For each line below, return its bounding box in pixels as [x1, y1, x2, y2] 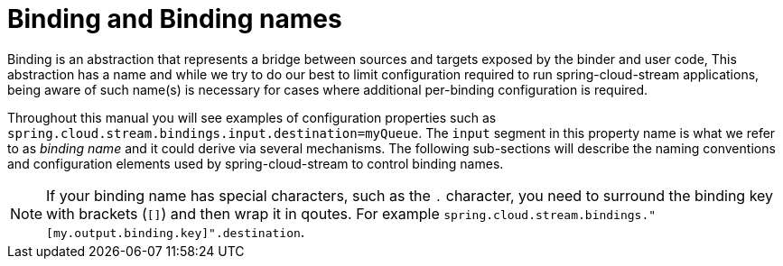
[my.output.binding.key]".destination [46, 225, 301, 240]
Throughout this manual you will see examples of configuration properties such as [7, 109, 497, 125]
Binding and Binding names [7, 4, 342, 34]
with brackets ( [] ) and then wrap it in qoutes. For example [46, 204, 440, 223]
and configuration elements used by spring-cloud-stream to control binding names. [7, 155, 504, 171]
